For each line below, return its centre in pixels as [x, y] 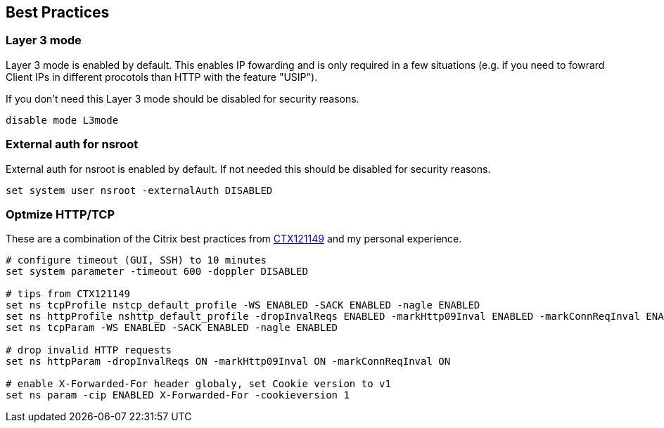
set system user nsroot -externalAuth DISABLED [139, 190]
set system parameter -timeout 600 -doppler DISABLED [157, 272]
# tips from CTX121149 [68, 294]
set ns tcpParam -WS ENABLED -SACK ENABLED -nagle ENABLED [172, 328]
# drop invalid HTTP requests [89, 350]
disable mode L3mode [62, 120]
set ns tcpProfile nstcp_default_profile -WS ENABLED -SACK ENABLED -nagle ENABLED [243, 305]
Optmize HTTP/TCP [60, 214]
